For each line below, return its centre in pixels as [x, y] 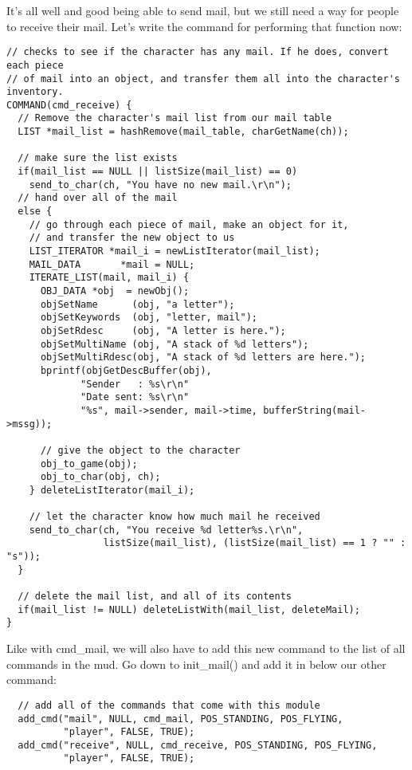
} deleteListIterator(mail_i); [112, 490]
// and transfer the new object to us [132, 238]
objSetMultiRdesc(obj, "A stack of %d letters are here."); [203, 357]
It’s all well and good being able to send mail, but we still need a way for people [203, 10]
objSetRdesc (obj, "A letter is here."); [163, 330]
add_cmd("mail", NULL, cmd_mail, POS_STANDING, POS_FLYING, [180, 719]
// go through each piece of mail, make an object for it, [189, 224]
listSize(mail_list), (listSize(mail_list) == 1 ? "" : [255, 543]
